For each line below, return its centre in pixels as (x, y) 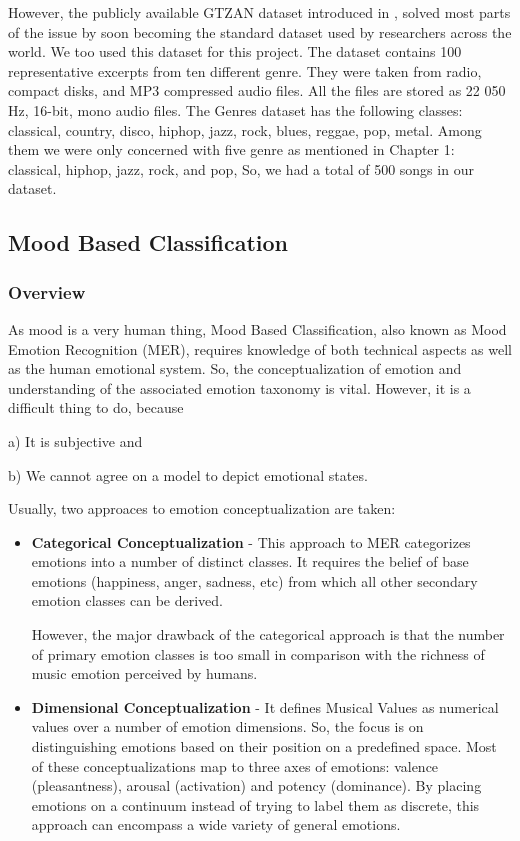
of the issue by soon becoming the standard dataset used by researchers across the (260, 31)
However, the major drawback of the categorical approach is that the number (268, 634)
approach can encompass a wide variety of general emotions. (216, 824)
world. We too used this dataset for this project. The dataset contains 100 (235, 51)
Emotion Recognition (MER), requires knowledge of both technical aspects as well (260, 348)
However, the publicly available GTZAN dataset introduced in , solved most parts (259, 12)
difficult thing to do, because (96, 407)
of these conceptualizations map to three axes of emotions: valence (235, 765)
